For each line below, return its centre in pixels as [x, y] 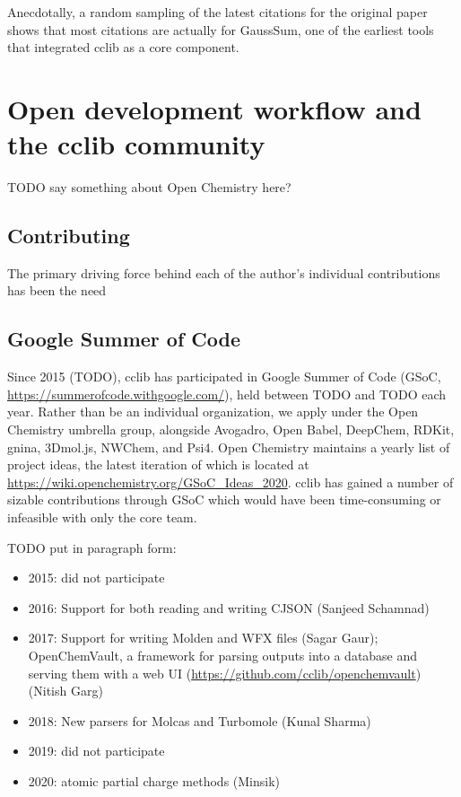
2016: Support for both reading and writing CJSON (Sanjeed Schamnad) [229, 607]
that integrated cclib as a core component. [123, 47]
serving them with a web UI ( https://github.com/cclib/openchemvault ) [225, 673]
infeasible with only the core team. [102, 517]
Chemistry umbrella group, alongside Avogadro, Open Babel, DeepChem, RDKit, [231, 429]
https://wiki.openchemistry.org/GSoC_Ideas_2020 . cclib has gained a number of [230, 482]
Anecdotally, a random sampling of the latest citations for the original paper [217, 12]
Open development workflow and [214, 108]
